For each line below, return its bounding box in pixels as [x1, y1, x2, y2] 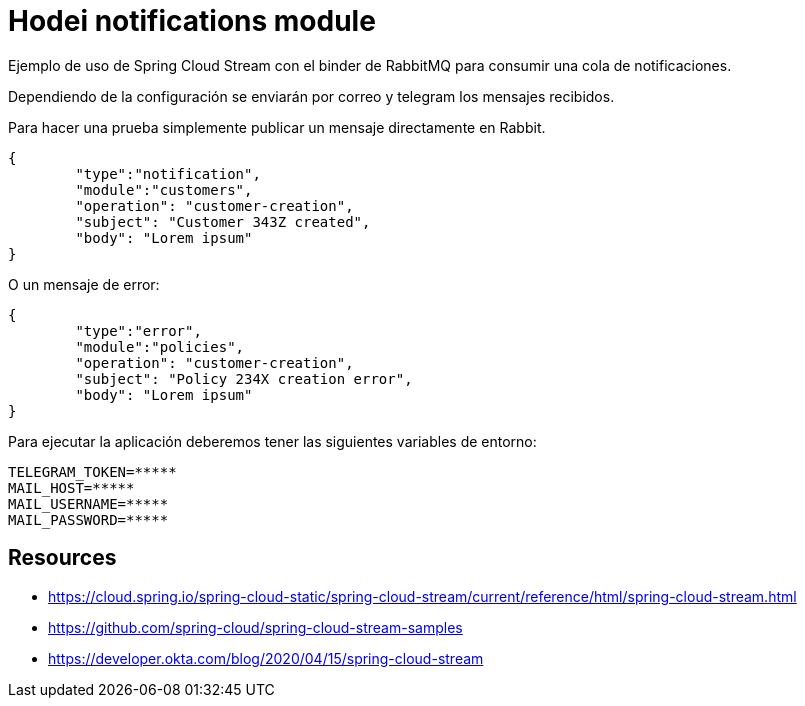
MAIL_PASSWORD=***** [8, 511, 169, 528]
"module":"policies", [75, 338, 245, 355]
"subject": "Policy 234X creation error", [75, 370, 413, 387]
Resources [8, 545, 117, 571]
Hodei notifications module [8, 4, 376, 38]
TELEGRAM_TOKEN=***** [8, 463, 177, 480]
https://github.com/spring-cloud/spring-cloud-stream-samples [48, 618, 463, 636]
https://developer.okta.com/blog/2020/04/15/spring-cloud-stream [48, 649, 484, 667]
